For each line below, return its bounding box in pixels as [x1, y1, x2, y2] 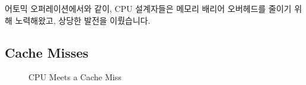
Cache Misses [5, 43, 89, 61]
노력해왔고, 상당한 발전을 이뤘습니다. [15, 14, 151, 26]
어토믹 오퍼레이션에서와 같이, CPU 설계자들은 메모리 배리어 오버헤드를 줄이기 [5, 2, 292, 14]
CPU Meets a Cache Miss [28, 71, 122, 83]
